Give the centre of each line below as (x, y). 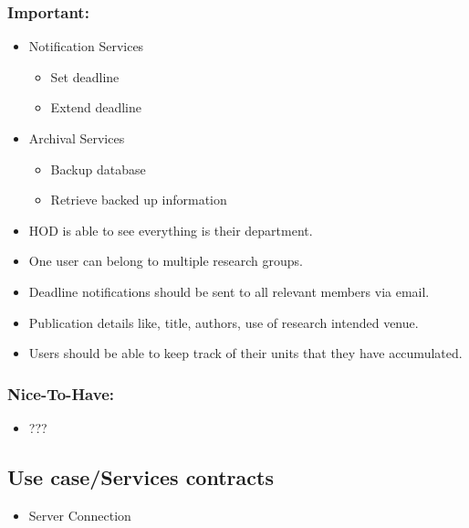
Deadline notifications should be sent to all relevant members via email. (229, 291)
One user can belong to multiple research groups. (166, 261)
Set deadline (85, 76)
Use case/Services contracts (141, 476)
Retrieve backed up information (139, 200)
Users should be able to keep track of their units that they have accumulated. (245, 353)
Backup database (98, 169)
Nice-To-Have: (61, 393)
